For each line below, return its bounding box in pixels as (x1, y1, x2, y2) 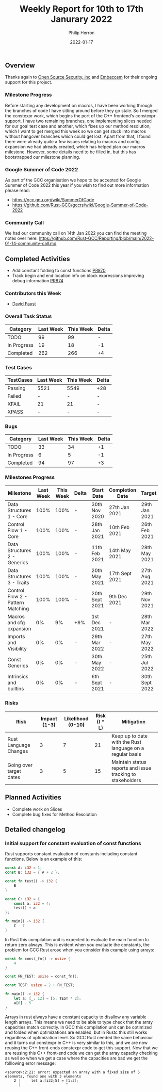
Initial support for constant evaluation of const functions (5, 840, 142, 847)
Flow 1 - (7, 527, 28, 534)
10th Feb (109, 524, 130, 531)
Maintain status (111, 758, 147, 765)
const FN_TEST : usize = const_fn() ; (5, 974, 79, 979)
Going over (7, 762, 33, 768)
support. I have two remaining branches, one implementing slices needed (5, 118, 152, 124)
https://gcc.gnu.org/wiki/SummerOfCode (12, 196, 95, 202)
